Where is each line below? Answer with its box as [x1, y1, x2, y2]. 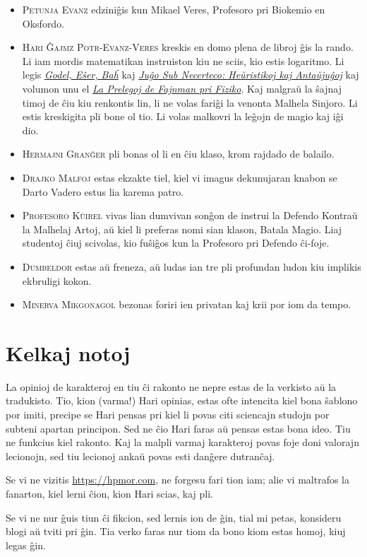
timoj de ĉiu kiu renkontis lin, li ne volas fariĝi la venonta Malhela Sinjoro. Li [22, 95, 358, 110]
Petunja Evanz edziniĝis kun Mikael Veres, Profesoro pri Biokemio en [22, 2, 325, 16]
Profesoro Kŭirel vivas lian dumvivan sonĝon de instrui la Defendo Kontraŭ [22, 208, 358, 223]
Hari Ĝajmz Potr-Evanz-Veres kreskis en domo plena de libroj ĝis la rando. [22, 40, 354, 54]
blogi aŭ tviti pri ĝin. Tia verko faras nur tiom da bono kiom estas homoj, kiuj [6, 524, 346, 539]
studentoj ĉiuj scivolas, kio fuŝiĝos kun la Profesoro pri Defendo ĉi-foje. [22, 235, 330, 250]
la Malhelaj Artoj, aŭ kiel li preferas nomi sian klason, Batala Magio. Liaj [22, 221, 342, 236]
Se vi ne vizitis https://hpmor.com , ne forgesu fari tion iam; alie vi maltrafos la [6, 472, 349, 487]
